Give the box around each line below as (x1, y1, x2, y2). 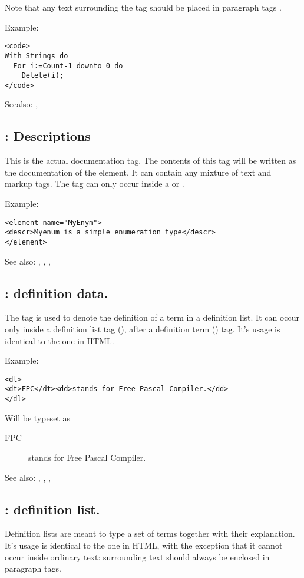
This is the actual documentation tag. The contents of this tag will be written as (5, 154, 296, 167)
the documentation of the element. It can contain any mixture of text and (5, 166, 272, 178)
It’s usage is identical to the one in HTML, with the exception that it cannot (5, 539, 283, 551)
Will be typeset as (5, 411, 70, 424)
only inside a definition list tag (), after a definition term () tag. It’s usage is (5, 323, 280, 335)
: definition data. (5, 283, 108, 302)
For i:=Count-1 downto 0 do (13, 61, 123, 70)
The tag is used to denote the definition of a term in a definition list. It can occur (5, 311, 300, 323)
